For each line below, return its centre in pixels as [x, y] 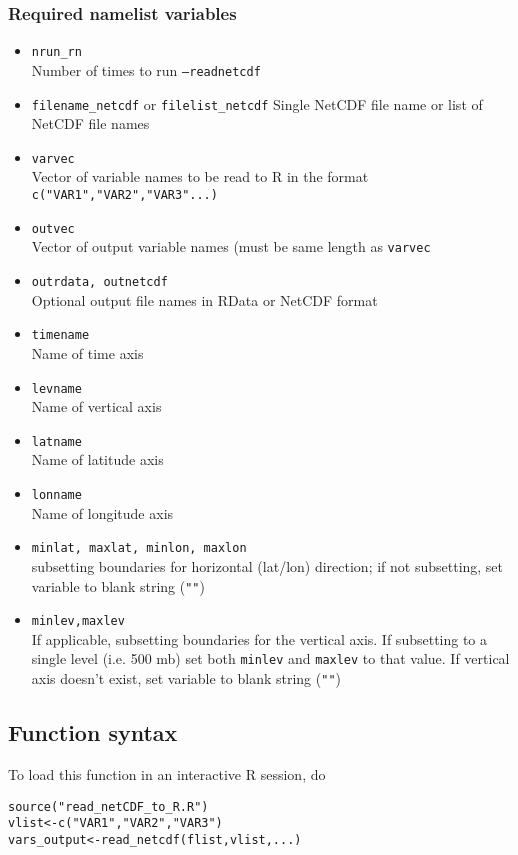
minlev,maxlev [78, 621]
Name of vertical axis [96, 406]
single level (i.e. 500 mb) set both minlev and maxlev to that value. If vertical [270, 658]
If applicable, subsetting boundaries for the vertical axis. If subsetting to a [259, 638]
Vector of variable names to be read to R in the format [200, 176]
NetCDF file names [90, 123]
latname [56, 441]
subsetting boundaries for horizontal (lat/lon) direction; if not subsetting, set [267, 565]
